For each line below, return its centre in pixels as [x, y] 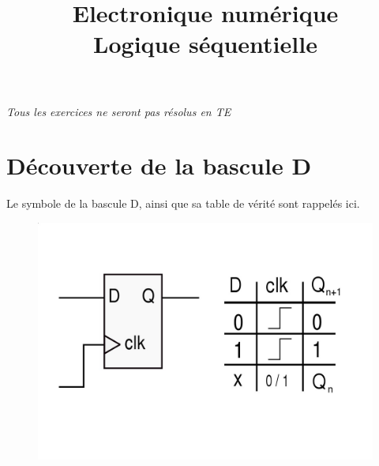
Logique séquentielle [205, 44]
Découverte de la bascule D [159, 165]
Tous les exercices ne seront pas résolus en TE [119, 111]
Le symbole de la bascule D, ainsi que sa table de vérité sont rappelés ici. [183, 203]
